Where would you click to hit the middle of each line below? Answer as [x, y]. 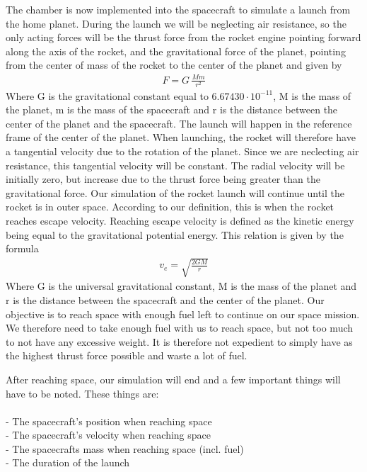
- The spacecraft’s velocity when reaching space [108, 435]
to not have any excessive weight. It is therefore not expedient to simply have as [179, 341]
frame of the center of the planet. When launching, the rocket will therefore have [181, 137]
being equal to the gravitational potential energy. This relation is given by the [175, 234]
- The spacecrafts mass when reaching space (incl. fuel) [125, 448]
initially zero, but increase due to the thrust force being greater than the [163, 179]
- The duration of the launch [68, 462]
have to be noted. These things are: [82, 393]
